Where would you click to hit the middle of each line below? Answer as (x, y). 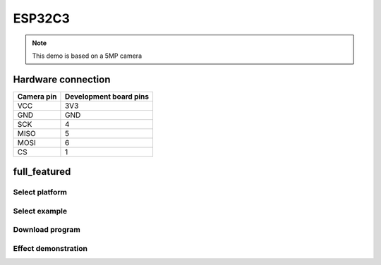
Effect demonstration (50, 248)
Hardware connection (62, 79)
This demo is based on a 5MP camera (87, 56)
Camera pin (37, 97)
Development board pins (107, 97)
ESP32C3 (41, 18)
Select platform (40, 192)
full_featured (42, 172)
